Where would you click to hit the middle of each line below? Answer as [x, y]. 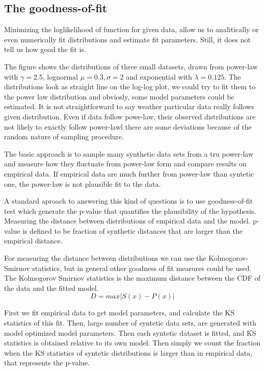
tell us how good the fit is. [45, 49]
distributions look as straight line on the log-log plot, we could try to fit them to [130, 86]
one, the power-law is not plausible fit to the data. [83, 183]
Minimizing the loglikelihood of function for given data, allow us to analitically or [131, 29]
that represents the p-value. [47, 363]
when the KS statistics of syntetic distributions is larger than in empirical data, [128, 352]
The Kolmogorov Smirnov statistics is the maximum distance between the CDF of [132, 278]
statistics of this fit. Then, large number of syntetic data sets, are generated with [130, 323]
